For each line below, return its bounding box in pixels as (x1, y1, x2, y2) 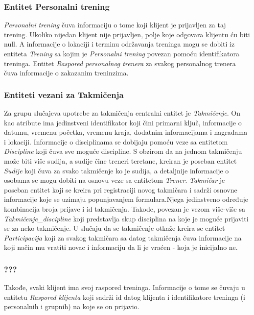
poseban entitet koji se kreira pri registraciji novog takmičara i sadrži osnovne (4, 184, 237, 194)
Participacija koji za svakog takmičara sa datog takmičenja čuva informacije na (4, 232, 242, 242)
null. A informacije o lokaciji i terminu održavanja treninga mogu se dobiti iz (4, 39, 235, 49)
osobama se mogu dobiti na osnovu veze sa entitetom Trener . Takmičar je (4, 175, 225, 185)
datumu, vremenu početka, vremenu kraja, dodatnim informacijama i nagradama (4, 127, 248, 137)
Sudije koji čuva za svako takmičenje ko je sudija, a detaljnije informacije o (4, 165, 229, 175)
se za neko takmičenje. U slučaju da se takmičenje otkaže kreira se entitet (4, 223, 225, 233)
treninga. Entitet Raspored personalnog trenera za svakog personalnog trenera (4, 58, 236, 68)
